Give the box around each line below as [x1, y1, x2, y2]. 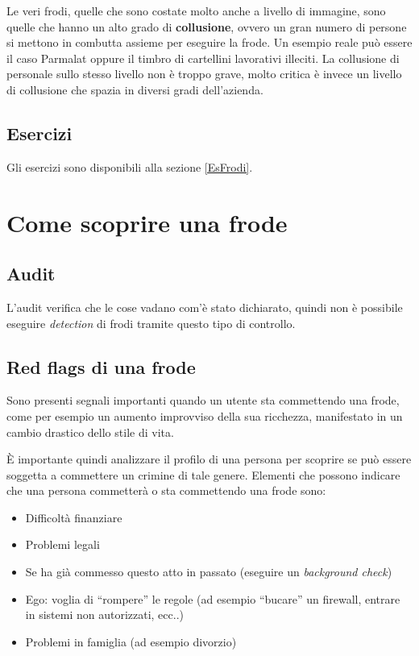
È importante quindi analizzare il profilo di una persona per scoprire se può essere [6, 450, 412, 467]
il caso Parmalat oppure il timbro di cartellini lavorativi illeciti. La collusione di [6, 49, 400, 66]
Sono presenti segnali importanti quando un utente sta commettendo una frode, [6, 392, 400, 409]
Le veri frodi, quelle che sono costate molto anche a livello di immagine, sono [6, 2, 386, 19]
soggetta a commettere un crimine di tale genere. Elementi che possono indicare [6, 466, 400, 483]
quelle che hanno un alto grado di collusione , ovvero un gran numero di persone [6, 18, 407, 35]
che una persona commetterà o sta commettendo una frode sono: [6, 482, 326, 499]
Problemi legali [25, 536, 100, 553]
